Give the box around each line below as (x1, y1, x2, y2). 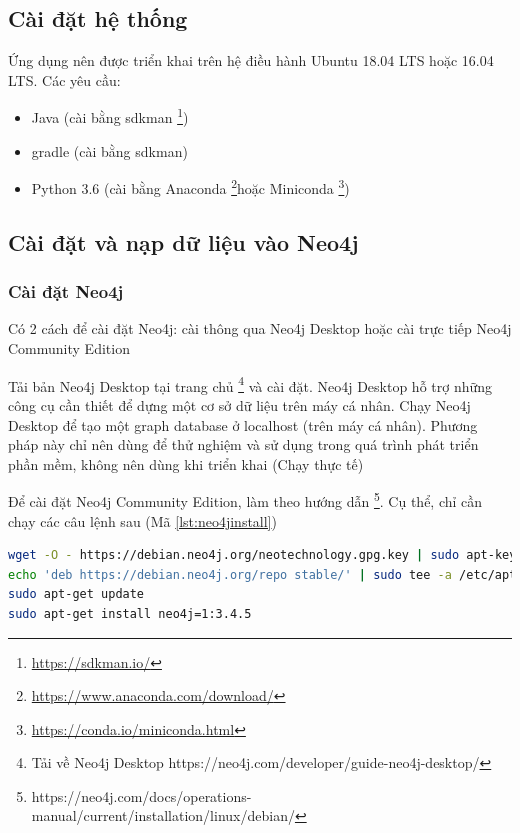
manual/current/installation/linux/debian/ (31, 805, 295, 826)
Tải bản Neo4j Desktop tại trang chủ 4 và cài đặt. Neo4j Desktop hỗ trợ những (8, 372, 493, 396)
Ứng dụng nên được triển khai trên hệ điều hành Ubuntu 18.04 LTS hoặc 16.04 (8, 50, 494, 71)
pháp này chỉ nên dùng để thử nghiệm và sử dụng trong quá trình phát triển (8, 434, 479, 455)
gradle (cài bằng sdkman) (31, 140, 188, 161)
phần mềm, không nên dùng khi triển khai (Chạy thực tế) (8, 453, 364, 474)
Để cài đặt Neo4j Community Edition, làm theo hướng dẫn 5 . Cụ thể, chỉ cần (8, 488, 483, 511)
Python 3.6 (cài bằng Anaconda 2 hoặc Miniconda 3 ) (31, 175, 350, 198)
